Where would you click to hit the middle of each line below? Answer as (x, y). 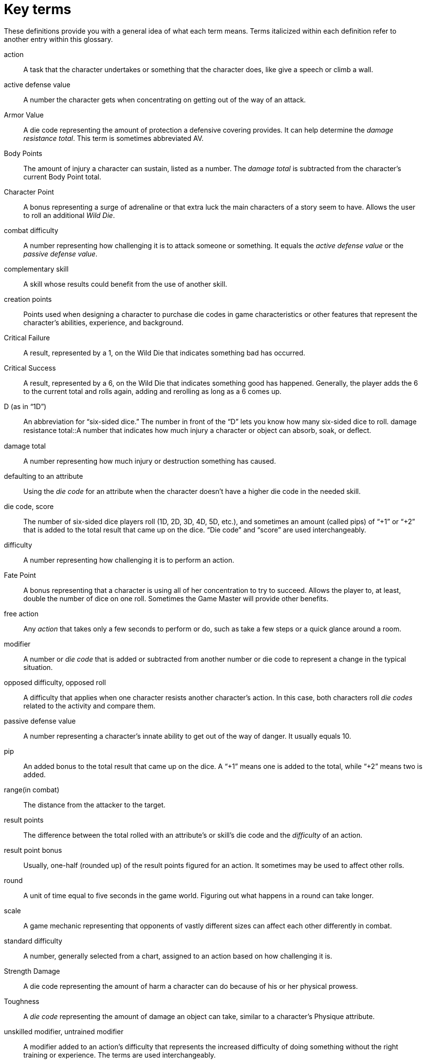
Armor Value (24, 115)
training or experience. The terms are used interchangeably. (120, 1055)
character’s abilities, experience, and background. (103, 322)
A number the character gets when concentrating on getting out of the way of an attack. (165, 99)
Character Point (29, 192)
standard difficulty (33, 941)
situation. (38, 667)
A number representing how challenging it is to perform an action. (129, 560)
